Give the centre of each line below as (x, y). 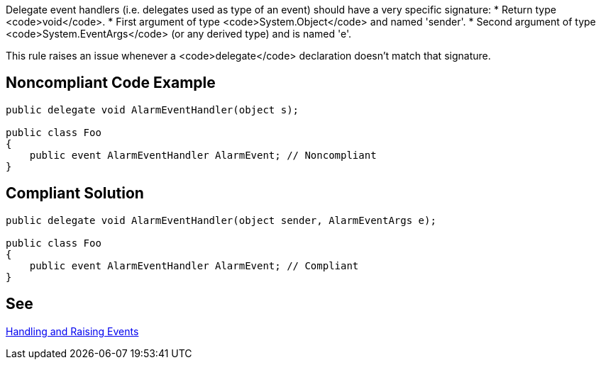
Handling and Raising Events (72, 331)
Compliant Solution (75, 193)
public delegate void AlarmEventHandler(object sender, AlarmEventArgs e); (221, 220)
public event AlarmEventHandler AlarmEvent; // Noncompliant (203, 155)
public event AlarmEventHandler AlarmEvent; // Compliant (194, 265)
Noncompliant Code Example (111, 83)
